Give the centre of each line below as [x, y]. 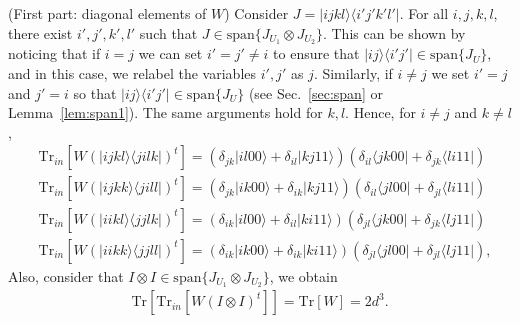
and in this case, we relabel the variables [132, 73]
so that [95, 92]
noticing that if [54, 53]
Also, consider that [66, 275]
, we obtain [303, 275]
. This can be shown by [394, 32]
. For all [424, 13]
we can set [170, 53]
